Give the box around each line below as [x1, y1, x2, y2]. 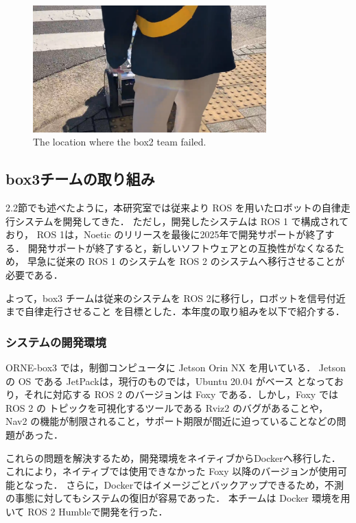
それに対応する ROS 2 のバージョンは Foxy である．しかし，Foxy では [24, 387, 338, 402]
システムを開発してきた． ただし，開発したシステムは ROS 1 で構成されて [14, 213, 349, 228]
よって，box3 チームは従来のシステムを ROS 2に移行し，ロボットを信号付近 [5, 290, 346, 305]
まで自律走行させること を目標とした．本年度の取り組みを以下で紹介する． [5, 304, 345, 318]
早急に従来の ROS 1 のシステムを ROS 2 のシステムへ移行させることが [27, 254, 345, 268]
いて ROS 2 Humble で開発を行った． [5, 504, 168, 518]
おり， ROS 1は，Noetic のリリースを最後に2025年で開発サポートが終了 [5, 227, 325, 242]
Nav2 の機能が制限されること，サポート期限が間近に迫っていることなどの [5, 414, 337, 428]
